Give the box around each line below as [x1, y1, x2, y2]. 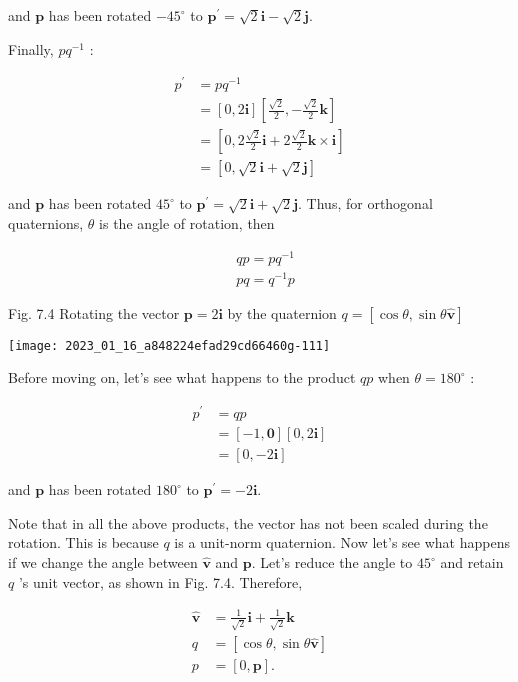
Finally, [8, 38, 54, 59]
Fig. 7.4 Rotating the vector [8, 302, 180, 323]
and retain [440, 552, 504, 572]
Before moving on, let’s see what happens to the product [8, 367, 356, 388]
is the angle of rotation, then [99, 212, 275, 233]
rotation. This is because [8, 532, 159, 553]
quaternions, [8, 212, 84, 233]
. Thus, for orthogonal [298, 193, 433, 214]
